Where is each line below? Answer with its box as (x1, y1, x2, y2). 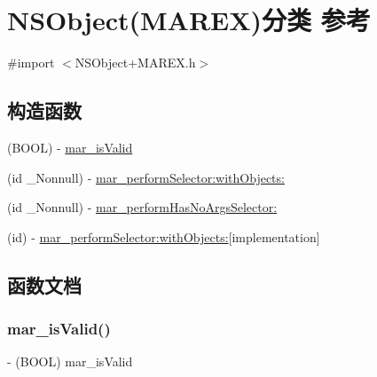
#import (7, 53, 55, 72)
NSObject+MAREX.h (75, 53, 196, 72)
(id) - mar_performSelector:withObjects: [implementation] (7, 227, 320, 246)
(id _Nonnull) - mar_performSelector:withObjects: (7, 168, 285, 186)
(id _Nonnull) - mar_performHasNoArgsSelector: (7, 198, 278, 216)
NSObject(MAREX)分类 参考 (7, 2, 371, 38)
